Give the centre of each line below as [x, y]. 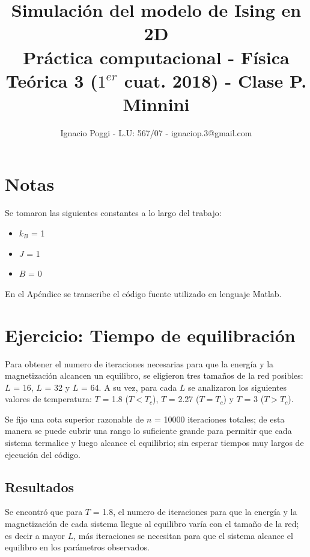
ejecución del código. [43, 454]
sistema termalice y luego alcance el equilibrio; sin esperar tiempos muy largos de [154, 443]
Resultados [39, 486]
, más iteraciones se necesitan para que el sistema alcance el [183, 535]
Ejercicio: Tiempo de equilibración [150, 335]
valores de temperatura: [48, 399]
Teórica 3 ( [52, 80]
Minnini [156, 104]
